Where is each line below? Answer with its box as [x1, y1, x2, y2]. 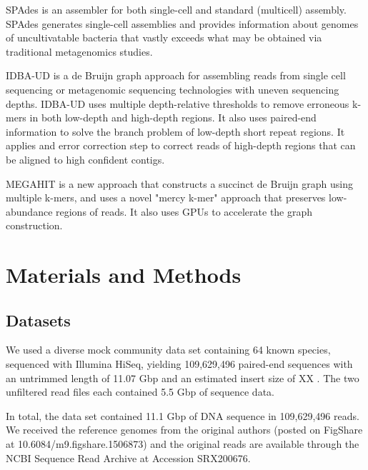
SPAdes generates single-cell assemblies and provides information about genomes [6, 16, 359, 31]
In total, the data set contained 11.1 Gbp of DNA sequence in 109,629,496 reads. [6, 408, 359, 423]
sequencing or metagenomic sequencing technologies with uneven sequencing [6, 81, 339, 96]
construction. [6, 218, 63, 233]
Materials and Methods [6, 260, 242, 289]
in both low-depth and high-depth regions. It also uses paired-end [29, 110, 317, 125]
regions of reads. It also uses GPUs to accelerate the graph [56, 204, 313, 219]
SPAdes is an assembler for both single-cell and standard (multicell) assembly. [6, 2, 347, 16]
